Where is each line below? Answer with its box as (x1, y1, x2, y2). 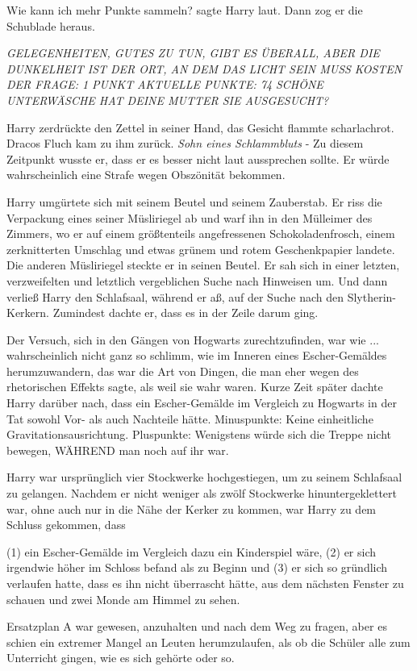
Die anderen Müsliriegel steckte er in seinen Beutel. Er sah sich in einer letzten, (6, 256, 400, 273)
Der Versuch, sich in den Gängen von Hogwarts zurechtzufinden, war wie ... (6, 331, 379, 348)
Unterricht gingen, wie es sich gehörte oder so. (6, 649, 235, 666)
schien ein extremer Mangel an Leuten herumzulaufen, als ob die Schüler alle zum (6, 633, 411, 650)
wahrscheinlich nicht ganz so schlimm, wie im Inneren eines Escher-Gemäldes (6, 347, 387, 364)
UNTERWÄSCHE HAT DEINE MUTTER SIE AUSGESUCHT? (6, 91, 329, 108)
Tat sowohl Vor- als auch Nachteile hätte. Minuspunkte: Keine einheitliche (6, 410, 373, 427)
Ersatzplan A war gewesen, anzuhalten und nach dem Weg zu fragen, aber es (6, 618, 387, 635)
